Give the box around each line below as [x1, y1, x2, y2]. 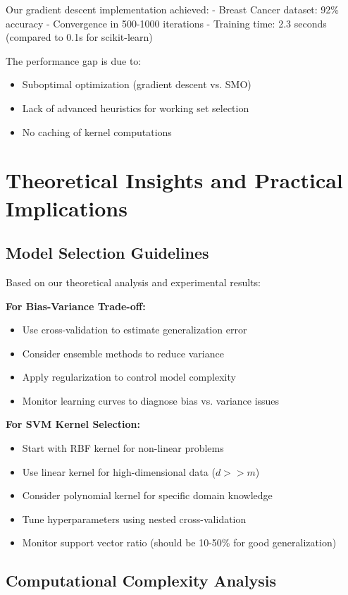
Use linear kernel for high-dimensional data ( [22, 464, 216, 479]
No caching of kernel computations [22, 124, 172, 139]
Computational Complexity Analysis [6, 570, 277, 591]
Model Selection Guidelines [6, 242, 209, 264]
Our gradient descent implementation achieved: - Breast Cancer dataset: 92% [6, 2, 340, 16]
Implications [6, 193, 128, 222]
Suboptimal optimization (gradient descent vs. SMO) [22, 77, 251, 92]
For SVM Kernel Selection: [6, 417, 140, 431]
